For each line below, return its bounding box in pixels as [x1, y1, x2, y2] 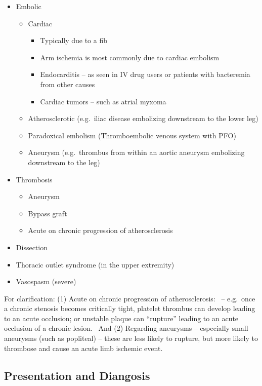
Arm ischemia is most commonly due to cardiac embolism [40, 52, 220, 62]
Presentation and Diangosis [4, 367, 150, 383]
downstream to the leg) [28, 157, 100, 167]
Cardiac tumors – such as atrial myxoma [40, 96, 166, 106]
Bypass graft [28, 208, 67, 218]
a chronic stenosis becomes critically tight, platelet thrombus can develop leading [4, 303, 255, 314]
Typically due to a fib [40, 35, 108, 46]
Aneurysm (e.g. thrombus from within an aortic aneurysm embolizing [28, 147, 245, 158]
